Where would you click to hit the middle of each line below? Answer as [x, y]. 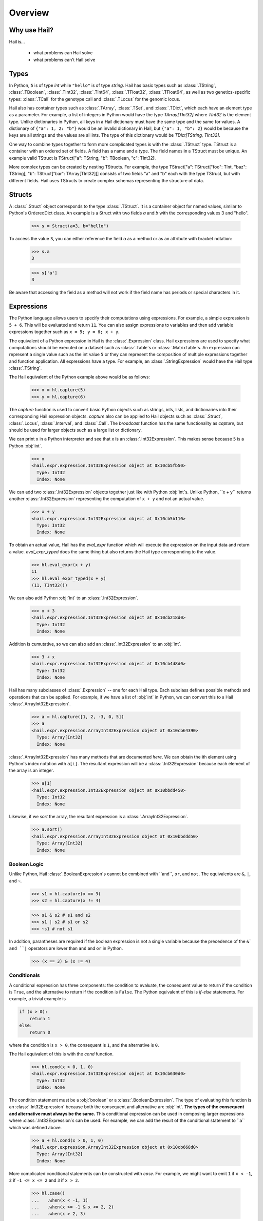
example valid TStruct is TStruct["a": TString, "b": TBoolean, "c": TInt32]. [82, 158]
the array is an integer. [32, 770]
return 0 [40, 1032]
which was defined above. [35, 1127]
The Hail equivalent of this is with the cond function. [61, 1054]
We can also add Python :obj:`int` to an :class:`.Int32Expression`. [74, 598]
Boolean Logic [26, 864]
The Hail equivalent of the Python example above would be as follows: [80, 377]
